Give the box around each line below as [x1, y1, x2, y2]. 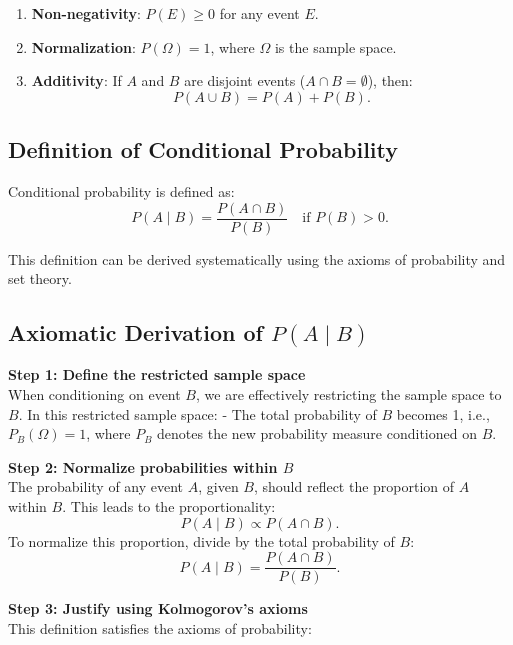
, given [198, 476, 239, 497]
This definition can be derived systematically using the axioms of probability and [8, 248, 506, 269]
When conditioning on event [8, 383, 181, 404]
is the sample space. [274, 36, 397, 57]
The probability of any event [8, 476, 184, 497]
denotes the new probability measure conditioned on [157, 423, 477, 444]
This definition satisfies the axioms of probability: [8, 617, 312, 638]
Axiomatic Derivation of [8, 317, 263, 348]
